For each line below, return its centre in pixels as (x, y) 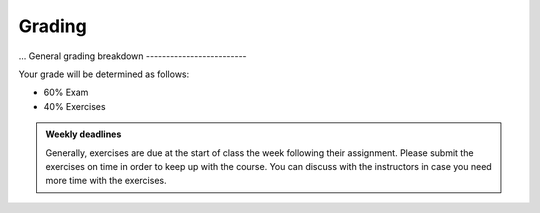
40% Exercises (74, 106)
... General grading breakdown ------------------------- (132, 56)
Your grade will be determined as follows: (104, 74)
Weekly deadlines (83, 134)
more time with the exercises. (106, 181)
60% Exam (66, 92)
